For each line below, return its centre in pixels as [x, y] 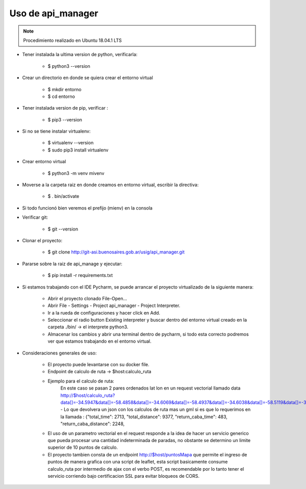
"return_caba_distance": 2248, [93, 424]
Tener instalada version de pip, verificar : [65, 108]
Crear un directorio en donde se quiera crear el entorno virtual [87, 78]
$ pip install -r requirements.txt [80, 275]
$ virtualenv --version [71, 143]
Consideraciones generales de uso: [59, 353]
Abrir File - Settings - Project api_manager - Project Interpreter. [114, 305]
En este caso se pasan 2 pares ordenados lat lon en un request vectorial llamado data [150, 388]
